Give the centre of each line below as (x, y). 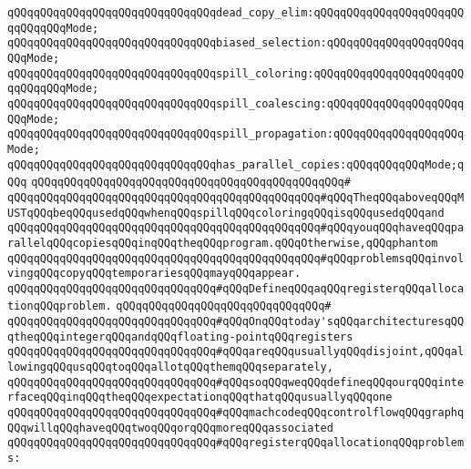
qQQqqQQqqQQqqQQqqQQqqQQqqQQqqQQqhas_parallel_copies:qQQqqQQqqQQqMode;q (236, 164)
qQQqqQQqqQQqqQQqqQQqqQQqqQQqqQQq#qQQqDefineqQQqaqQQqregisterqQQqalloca (236, 288)
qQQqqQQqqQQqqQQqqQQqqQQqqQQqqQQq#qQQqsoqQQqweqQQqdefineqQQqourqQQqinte (236, 382)
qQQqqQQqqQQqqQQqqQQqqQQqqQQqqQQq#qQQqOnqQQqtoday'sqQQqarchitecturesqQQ (236, 322)
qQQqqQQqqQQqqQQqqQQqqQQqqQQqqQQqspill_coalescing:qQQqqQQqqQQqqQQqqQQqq (236, 103)
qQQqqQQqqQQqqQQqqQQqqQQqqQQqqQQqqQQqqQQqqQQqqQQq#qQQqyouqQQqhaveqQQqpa (236, 228)
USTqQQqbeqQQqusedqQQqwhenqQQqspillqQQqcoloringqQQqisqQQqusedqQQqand (226, 213)
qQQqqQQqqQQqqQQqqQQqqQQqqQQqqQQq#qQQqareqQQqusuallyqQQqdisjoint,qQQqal (236, 352)
